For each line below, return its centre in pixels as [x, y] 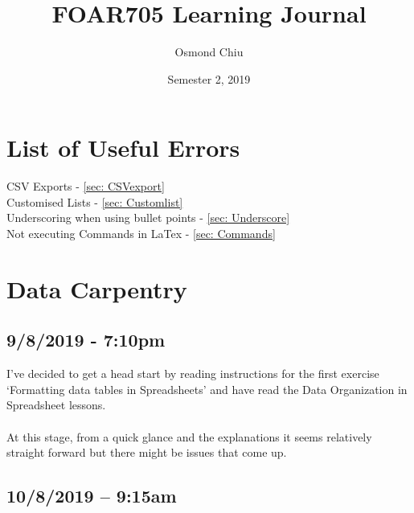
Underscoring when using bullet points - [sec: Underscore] [148, 218]
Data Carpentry [97, 288]
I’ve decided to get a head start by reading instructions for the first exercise [193, 373]
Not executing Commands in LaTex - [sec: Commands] [141, 234]
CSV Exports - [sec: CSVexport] [86, 186]
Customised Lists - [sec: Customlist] [95, 201]
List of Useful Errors [123, 148]
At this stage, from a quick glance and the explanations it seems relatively [189, 436]
